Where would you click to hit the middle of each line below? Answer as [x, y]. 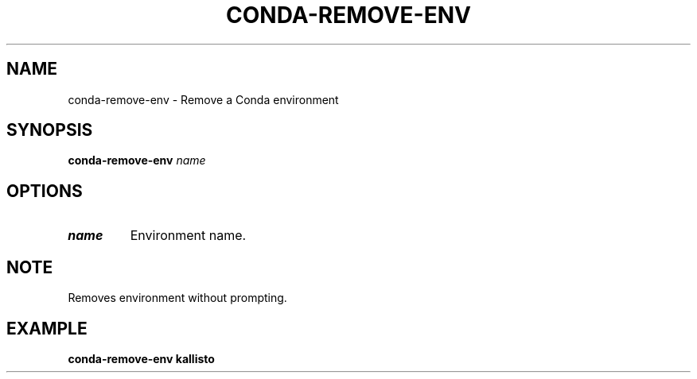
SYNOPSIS [50, 130]
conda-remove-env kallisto [141, 358]
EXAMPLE [47, 328]
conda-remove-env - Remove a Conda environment [203, 99]
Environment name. [188, 236]
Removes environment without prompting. [177, 298]
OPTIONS [45, 191]
